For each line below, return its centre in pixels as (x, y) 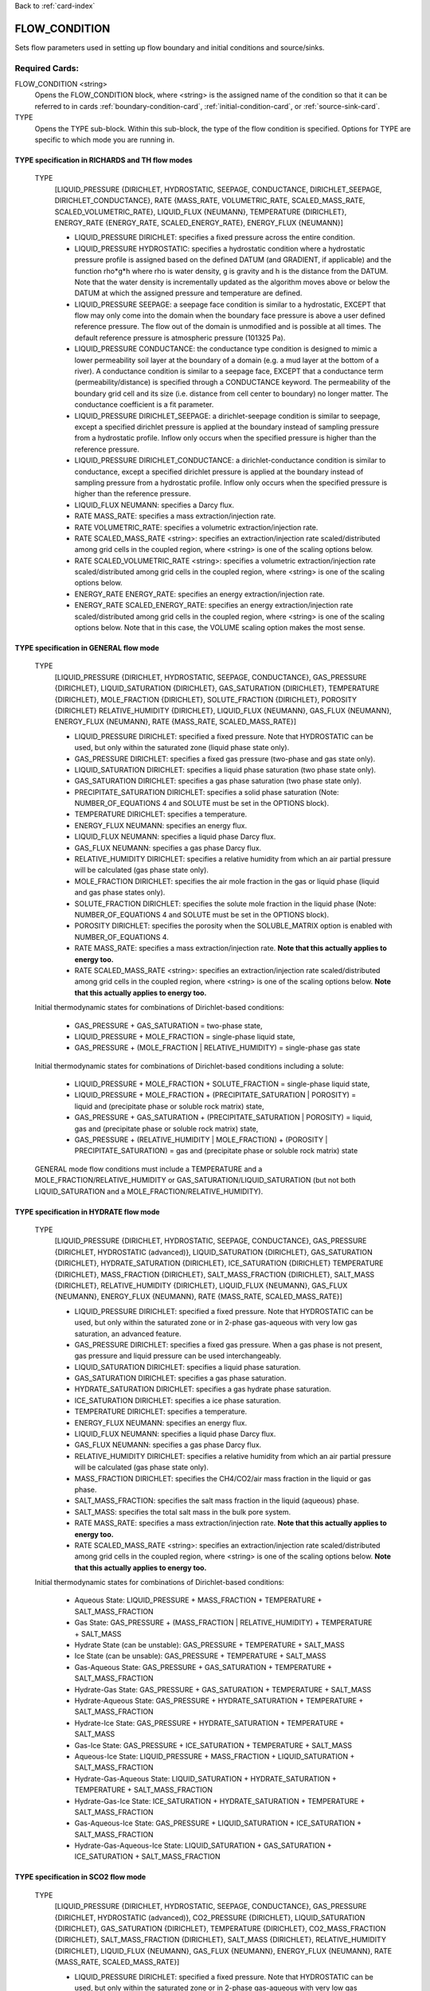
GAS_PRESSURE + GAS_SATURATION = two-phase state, (168, 1025)
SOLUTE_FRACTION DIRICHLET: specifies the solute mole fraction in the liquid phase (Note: (225, 903)
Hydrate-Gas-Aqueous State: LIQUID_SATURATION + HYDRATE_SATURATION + (206, 1778)
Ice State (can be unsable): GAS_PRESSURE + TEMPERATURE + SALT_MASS (200, 1656)
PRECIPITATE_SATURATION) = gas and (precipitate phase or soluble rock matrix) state (216, 1151)
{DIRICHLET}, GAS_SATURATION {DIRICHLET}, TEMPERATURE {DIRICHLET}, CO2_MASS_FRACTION (220, 1929)
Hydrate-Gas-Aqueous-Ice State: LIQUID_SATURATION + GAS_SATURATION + (203, 1846)
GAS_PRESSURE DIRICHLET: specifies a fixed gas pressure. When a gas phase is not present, (228, 1344)
